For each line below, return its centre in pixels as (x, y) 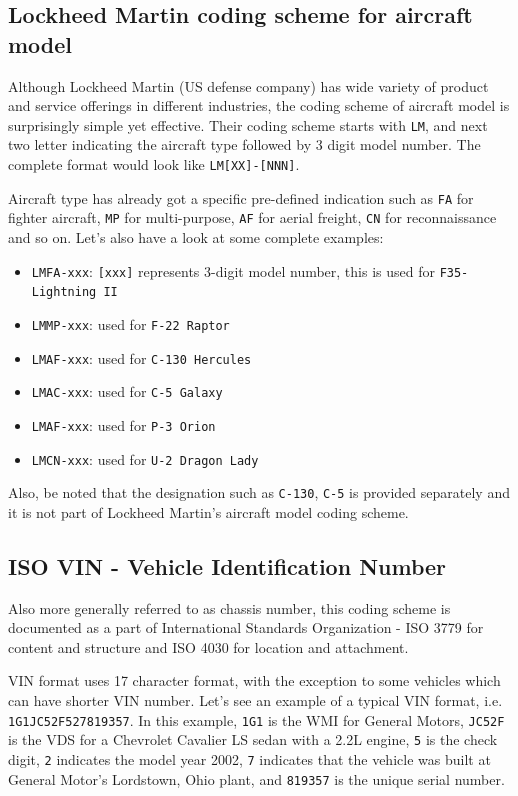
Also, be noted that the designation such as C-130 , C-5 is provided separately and (259, 492)
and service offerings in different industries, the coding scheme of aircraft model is (259, 105)
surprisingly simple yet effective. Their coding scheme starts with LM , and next (248, 124)
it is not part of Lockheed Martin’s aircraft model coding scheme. (208, 511)
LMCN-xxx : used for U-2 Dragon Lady (145, 458)
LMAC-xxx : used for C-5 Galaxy (127, 391)
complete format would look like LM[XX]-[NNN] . (154, 164)
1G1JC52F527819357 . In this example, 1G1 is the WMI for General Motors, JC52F (256, 719)
